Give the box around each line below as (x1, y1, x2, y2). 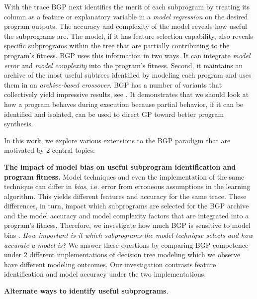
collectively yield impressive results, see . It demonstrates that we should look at (4, 89, 249, 100)
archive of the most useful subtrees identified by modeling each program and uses (4, 70, 252, 80)
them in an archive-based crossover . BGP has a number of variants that (4, 79, 222, 90)
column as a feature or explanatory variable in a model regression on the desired (4, 11, 248, 21)
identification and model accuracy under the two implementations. (4, 269, 206, 279)
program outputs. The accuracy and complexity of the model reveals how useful (4, 21, 247, 31)
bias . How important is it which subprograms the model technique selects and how (4, 230, 253, 240)
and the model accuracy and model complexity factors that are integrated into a (4, 210, 249, 220)
